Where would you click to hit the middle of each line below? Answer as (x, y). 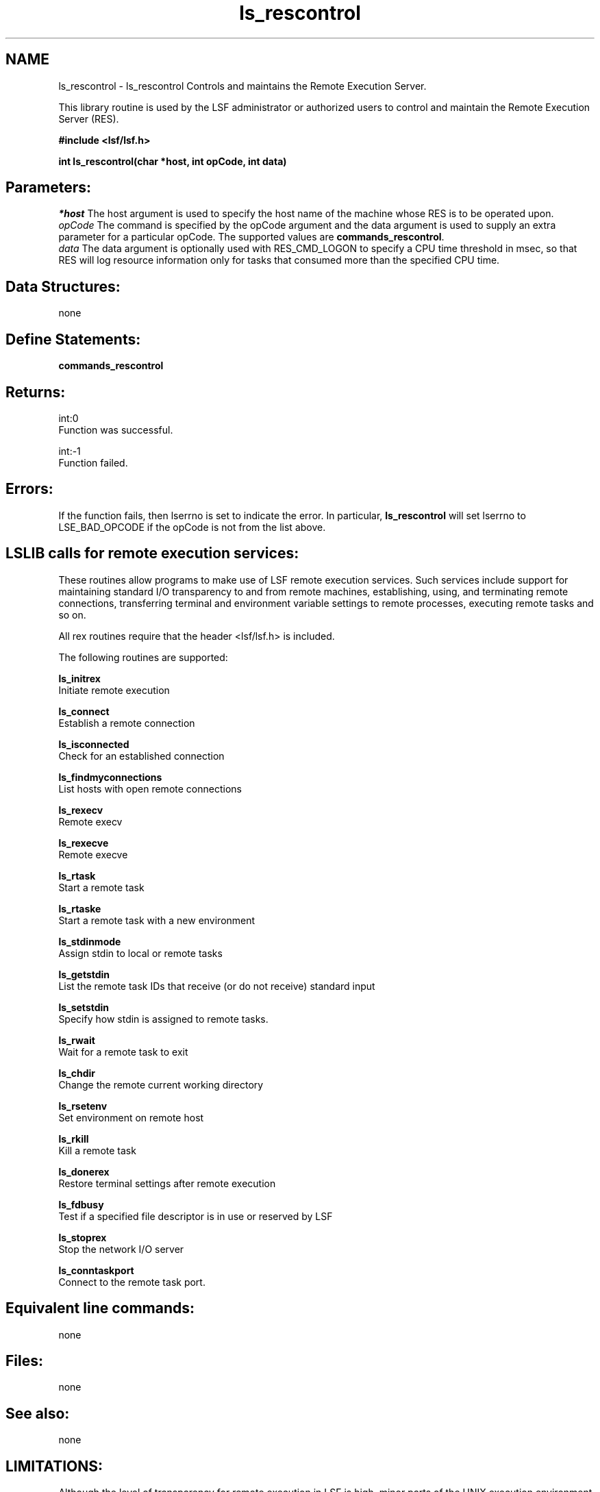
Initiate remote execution (114, 690)
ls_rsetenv (83, 1106)
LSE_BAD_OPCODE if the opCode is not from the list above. (192, 527)
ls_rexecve (84, 843)
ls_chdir (77, 1073)
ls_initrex (79, 678)
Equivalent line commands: (100, 1308)
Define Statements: (73, 339)
